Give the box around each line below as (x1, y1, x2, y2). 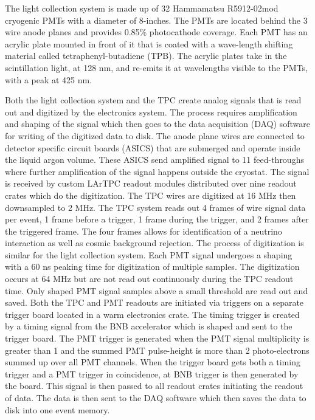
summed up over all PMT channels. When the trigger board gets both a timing (5, 356, 300, 368)
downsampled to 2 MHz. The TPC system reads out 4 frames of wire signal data (5, 201, 306, 213)
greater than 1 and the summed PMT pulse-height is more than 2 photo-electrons (5, 343, 310, 356)
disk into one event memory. (5, 403, 110, 416)
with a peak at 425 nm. (5, 73, 92, 86)
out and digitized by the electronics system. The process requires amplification (5, 105, 297, 118)
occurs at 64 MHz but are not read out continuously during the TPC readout (5, 272, 294, 285)
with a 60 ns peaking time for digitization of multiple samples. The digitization (5, 260, 300, 273)
